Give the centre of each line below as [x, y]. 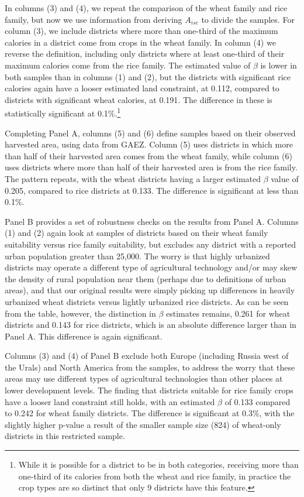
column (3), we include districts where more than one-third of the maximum [141, 31]
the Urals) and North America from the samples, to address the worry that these [150, 367]
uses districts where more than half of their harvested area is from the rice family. [151, 167]
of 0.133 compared [258, 401]
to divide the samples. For [248, 19]
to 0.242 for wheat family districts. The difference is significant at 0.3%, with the [150, 413]
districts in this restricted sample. [65, 436]
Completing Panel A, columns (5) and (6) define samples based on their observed [150, 133]
